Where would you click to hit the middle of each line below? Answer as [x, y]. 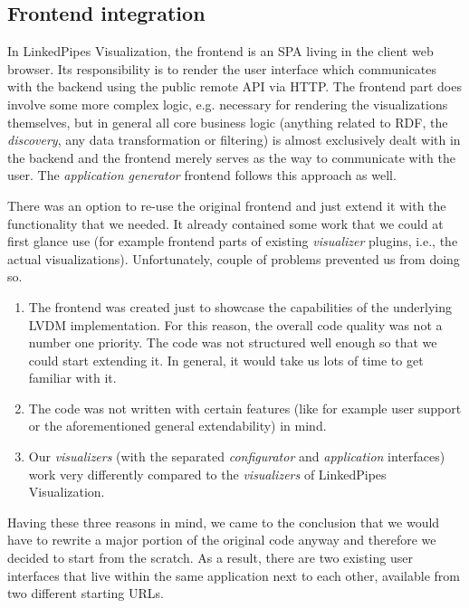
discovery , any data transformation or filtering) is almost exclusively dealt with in [234, 140]
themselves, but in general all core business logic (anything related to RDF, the [228, 122]
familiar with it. [72, 378]
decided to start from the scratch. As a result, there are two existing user [210, 558]
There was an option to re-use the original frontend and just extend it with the [227, 205]
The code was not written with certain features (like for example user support [245, 408]
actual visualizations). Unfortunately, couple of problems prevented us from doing [234, 258]
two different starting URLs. [86, 593]
